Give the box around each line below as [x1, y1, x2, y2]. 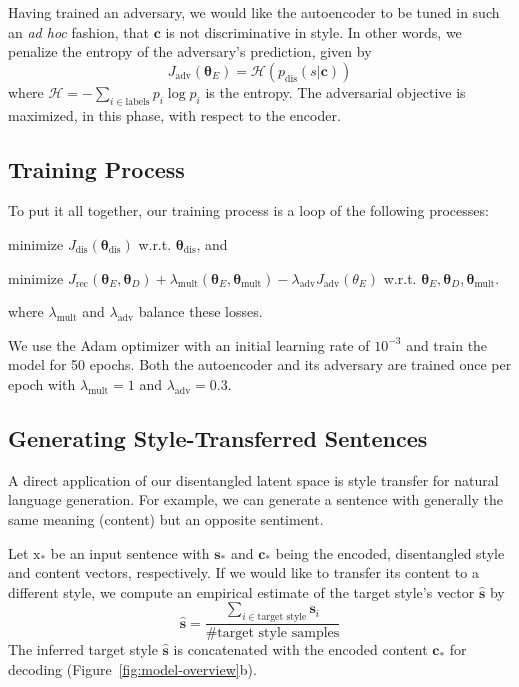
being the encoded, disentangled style [275, 542, 505, 563]
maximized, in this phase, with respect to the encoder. [8, 104, 341, 125]
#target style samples [205, 626, 340, 641]
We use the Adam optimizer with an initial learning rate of [8, 334, 370, 355]
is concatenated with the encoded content [173, 639, 428, 660]
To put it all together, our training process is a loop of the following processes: [8, 200, 489, 221]
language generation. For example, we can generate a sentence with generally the [8, 489, 504, 510]
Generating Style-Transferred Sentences [8, 422, 428, 453]
